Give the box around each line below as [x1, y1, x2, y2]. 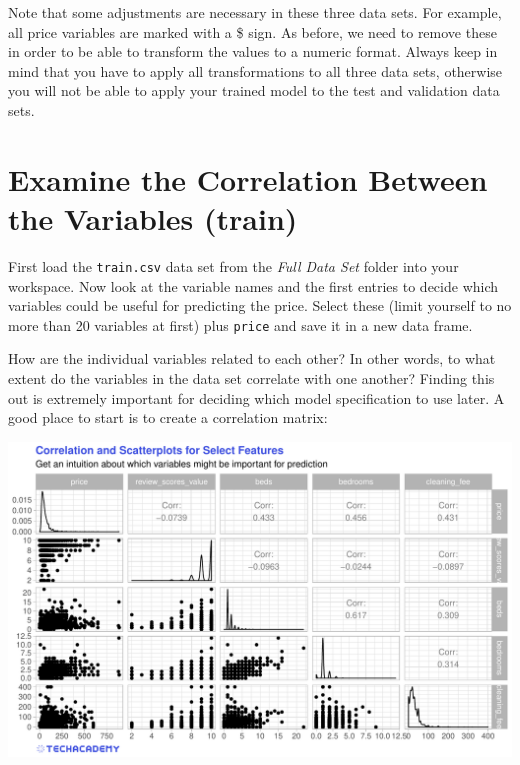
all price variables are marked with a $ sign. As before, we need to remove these [8, 21, 497, 42]
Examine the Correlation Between [8, 158, 488, 199]
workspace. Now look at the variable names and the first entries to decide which [8, 275, 499, 296]
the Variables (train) [8, 197, 298, 238]
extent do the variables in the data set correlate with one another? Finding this [8, 367, 495, 388]
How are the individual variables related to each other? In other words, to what [8, 348, 496, 369]
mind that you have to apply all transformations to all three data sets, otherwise [8, 60, 503, 81]
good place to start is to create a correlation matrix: [8, 407, 328, 428]
